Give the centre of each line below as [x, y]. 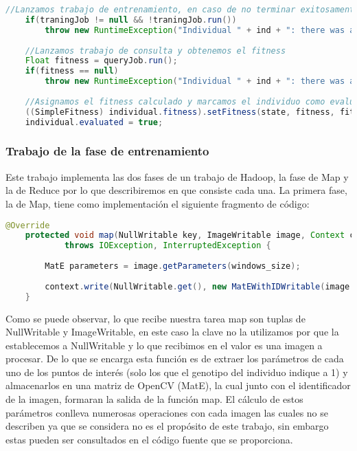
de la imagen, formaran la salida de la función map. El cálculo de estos [154, 399]
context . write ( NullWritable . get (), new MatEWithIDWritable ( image [197, 286]
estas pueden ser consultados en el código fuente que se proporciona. [149, 439]
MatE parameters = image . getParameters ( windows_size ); [173, 266]
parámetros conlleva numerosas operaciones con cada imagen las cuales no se [167, 412]
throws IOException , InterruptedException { [168, 246]
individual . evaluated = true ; [94, 122]
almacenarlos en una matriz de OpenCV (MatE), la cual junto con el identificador [178, 385]
